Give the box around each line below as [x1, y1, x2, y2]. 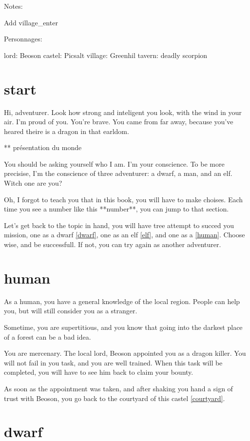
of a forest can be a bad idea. [4, 331, 91, 342]
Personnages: [4, 34, 42, 44]
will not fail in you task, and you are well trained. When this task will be [4, 357, 223, 367]
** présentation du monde [4, 142, 82, 153]
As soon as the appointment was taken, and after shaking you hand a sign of [4, 383, 233, 393]
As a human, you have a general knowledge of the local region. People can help [4, 296, 240, 306]
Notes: [4, 1, 23, 11]
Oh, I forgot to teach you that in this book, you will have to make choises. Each [4, 194, 243, 204]
